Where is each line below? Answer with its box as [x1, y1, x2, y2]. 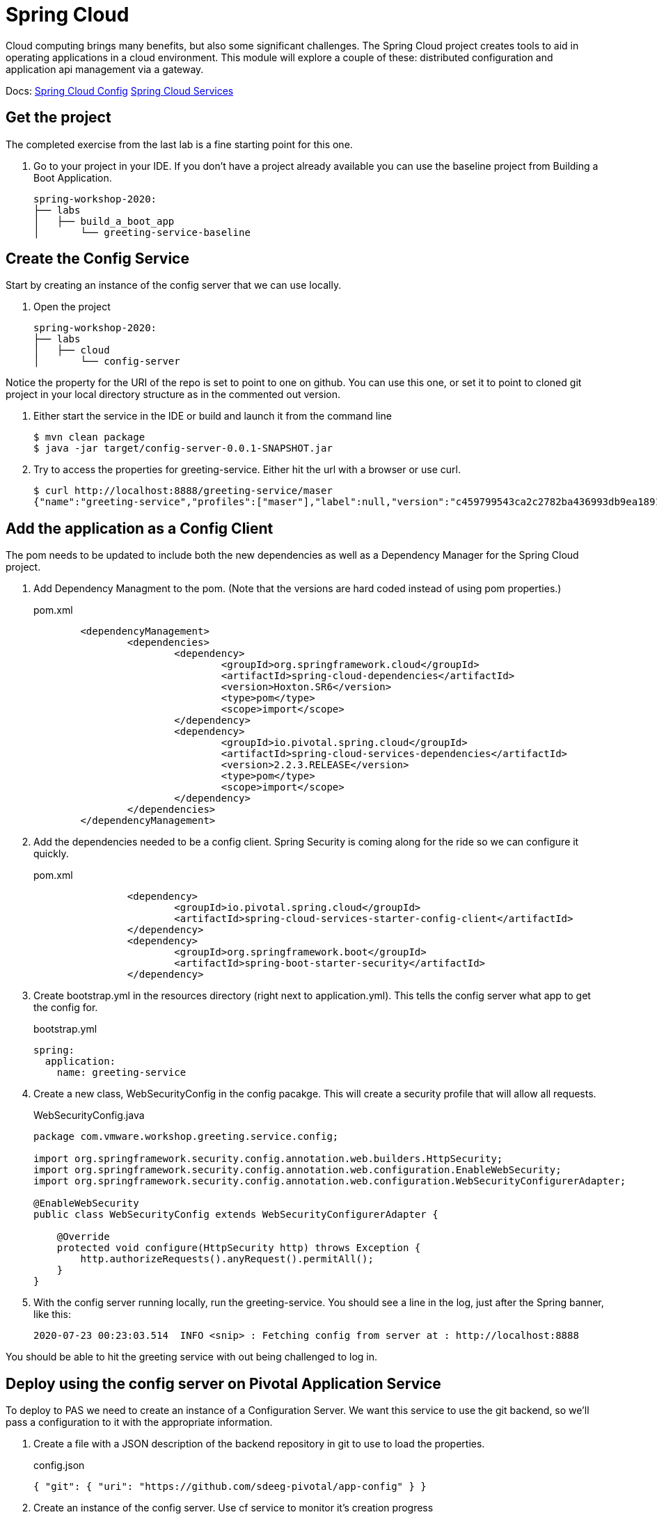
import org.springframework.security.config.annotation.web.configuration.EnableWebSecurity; [33, 1164, 562, 1176]
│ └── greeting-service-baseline [33, 226, 251, 238]
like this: [33, 1308, 71, 1321]
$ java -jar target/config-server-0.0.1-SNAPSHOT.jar [33, 443, 333, 454]
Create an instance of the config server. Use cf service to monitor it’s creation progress [33, 1502, 434, 1514]
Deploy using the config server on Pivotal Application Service [6, 1374, 441, 1392]
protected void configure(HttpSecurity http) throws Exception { [56, 1242, 421, 1254]
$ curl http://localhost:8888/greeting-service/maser [33, 485, 333, 497]
